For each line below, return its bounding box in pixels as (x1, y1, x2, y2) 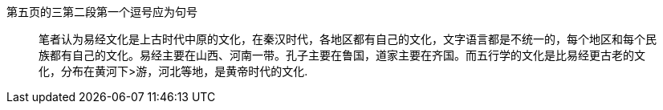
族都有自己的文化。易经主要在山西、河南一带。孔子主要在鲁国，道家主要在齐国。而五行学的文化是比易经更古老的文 (39, 48, 645, 62)
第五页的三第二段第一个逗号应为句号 (6, 5, 197, 18)
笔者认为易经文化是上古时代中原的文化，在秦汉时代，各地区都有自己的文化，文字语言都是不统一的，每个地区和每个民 (39, 32, 657, 46)
